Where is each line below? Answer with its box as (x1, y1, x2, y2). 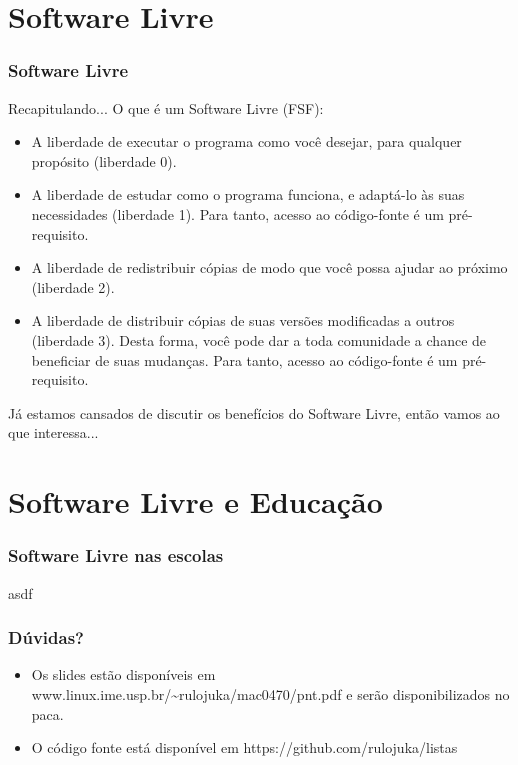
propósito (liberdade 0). (31, 150, 177, 171)
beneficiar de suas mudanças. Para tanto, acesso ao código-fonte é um (31, 349, 458, 370)
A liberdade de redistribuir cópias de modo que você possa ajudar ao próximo (31, 257, 508, 278)
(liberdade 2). (31, 276, 115, 297)
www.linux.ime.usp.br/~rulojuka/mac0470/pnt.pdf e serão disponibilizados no (31, 683, 510, 704)
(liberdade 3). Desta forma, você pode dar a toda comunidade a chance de (31, 329, 487, 350)
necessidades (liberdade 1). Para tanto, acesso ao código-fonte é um (31, 203, 444, 224)
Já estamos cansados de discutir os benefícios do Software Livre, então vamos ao (8, 402, 500, 423)
